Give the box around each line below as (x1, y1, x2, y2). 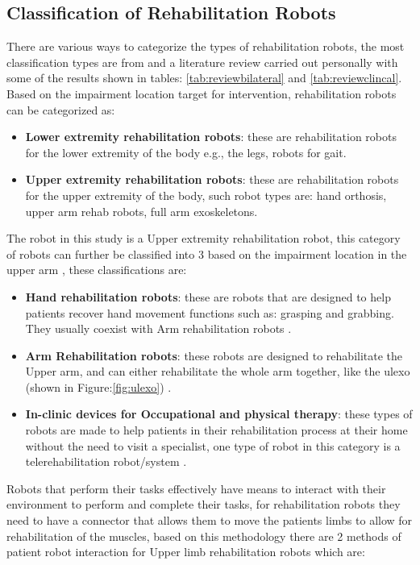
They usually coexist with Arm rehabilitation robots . (25, 320, 292, 337)
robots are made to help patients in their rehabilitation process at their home (25, 422, 408, 438)
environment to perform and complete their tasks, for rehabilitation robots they (6, 496, 401, 513)
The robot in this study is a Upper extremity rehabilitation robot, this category (6, 230, 401, 247)
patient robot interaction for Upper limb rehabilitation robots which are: (6, 543, 365, 560)
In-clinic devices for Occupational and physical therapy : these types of (25, 405, 413, 422)
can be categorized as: (6, 101, 115, 118)
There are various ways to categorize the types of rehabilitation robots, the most (6, 38, 405, 55)
